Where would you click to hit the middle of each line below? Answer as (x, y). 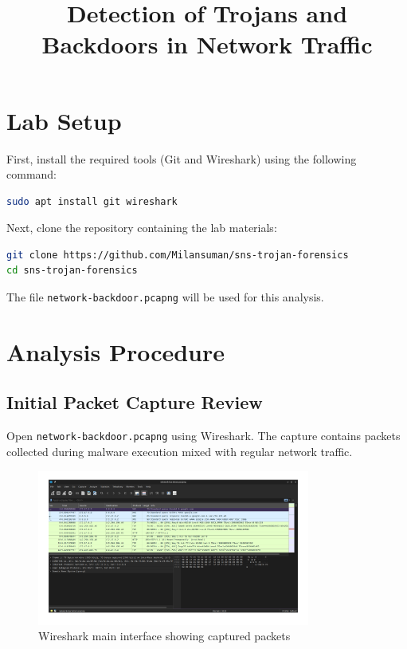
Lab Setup (64, 120)
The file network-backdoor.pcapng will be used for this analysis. (165, 297)
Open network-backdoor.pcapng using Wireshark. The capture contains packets (203, 436)
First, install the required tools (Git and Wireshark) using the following (182, 158)
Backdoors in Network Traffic (207, 44)
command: (31, 174)
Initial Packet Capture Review (135, 402)
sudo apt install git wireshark (92, 201)
